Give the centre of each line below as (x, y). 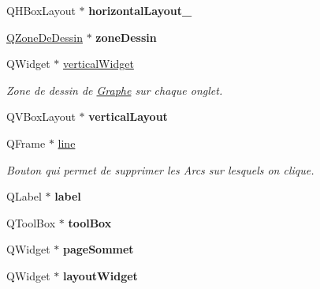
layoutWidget (100, 275)
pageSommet (98, 249)
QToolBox (31, 222)
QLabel (24, 196)
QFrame (26, 143)
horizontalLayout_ (140, 10)
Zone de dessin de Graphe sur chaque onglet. (115, 90)
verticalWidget (98, 64)
